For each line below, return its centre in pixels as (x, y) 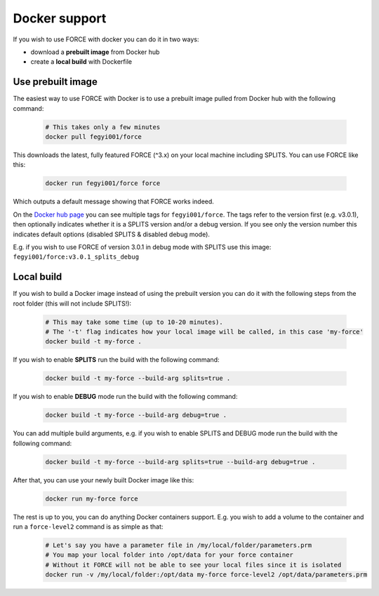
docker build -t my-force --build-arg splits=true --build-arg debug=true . (180, 462)
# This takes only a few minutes (103, 127)
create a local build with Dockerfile (81, 62)
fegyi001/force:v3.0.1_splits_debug (76, 257)
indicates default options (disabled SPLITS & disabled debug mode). (112, 234)
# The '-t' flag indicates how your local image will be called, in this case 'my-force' (205, 332)
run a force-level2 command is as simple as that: (88, 527)
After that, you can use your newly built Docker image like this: (104, 480)
